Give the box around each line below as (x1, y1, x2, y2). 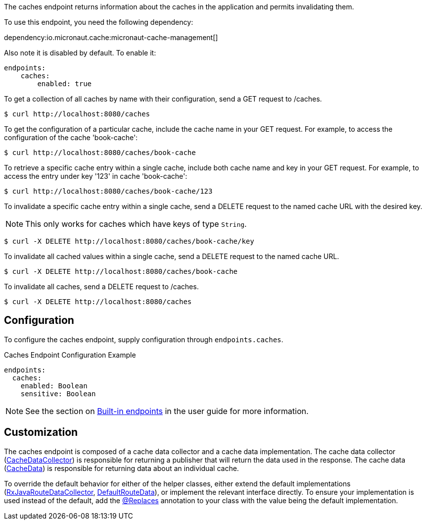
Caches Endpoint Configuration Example (4, 350, 136, 359)
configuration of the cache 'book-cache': (4, 133, 138, 142)
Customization (4, 426, 78, 439)
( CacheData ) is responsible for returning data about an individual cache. (4, 464, 239, 472)
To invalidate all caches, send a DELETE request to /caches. (4, 282, 199, 291)
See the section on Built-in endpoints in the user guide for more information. (25, 406, 309, 416)
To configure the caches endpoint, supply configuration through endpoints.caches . (4, 335, 284, 344)
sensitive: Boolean (20, 389, 96, 398)
